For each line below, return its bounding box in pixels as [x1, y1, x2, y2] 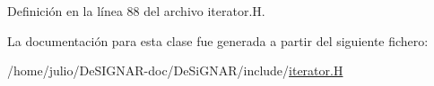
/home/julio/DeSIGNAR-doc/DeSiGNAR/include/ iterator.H [7, 61, 343, 80]
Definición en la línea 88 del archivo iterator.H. [7, 2, 265, 20]
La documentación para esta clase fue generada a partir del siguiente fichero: [7, 31, 429, 50]
